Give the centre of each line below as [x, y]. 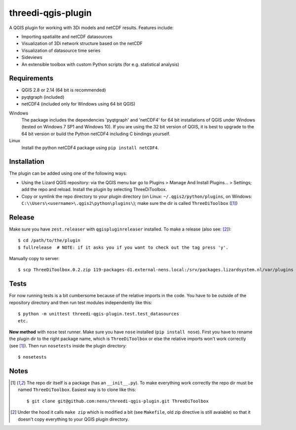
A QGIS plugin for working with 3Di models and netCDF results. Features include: [91, 28]
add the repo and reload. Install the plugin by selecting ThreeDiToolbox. [94, 190]
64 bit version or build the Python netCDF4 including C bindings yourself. [96, 134]
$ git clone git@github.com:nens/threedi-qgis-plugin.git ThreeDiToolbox [118, 401]
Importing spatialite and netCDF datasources [67, 37]
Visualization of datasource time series [61, 50]
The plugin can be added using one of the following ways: [68, 173]
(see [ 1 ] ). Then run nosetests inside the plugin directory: [68, 346]
